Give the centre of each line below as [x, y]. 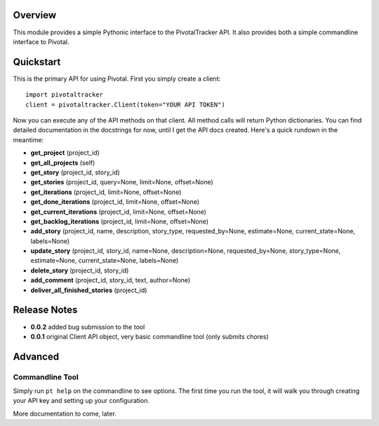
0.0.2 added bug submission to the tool [88, 327]
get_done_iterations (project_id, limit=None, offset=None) [115, 202]
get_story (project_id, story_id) [75, 172]
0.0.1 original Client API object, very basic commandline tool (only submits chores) [150, 336]
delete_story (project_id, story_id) [80, 270]
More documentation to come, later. [65, 413]
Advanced [36, 356]
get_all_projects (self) [63, 163]
